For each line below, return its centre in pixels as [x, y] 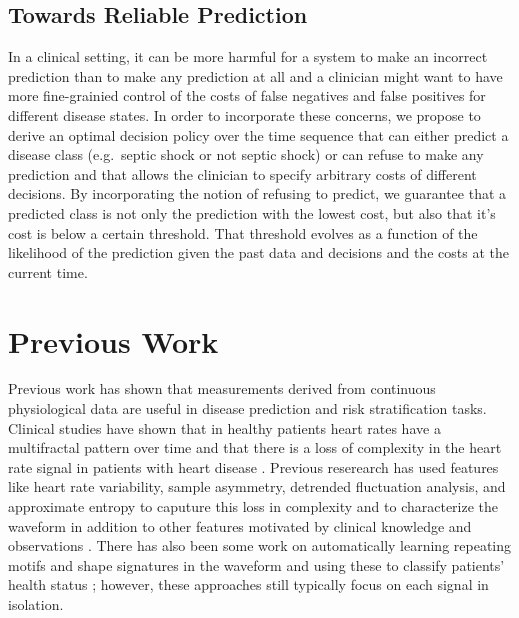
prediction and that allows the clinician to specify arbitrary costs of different [242, 173]
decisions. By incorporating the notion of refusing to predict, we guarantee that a [257, 193]
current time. [48, 271]
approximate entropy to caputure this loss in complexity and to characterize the [253, 506]
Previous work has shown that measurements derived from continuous [222, 388]
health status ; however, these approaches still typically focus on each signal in [248, 584]
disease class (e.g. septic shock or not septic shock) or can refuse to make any [246, 154]
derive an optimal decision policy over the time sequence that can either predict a [258, 134]
